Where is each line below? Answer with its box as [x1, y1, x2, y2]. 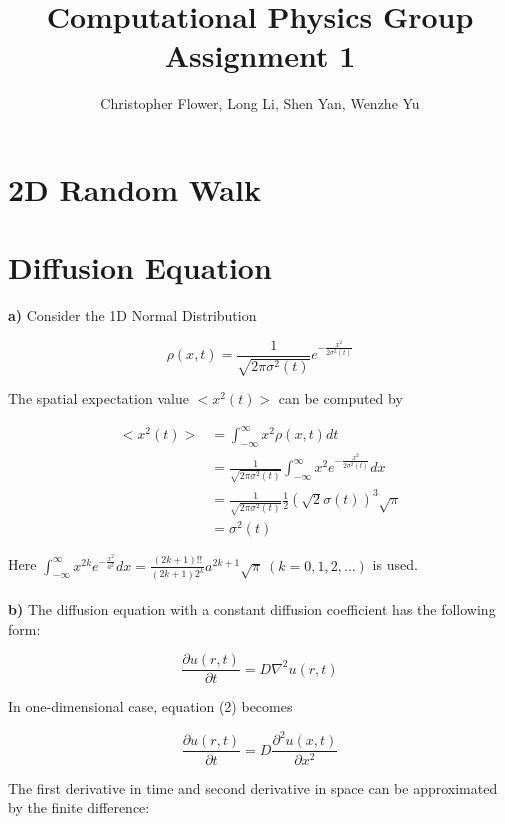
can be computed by [278, 388, 403, 409]
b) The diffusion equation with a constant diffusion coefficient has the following [8, 599, 496, 620]
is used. [372, 554, 418, 575]
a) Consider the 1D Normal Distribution [8, 305, 257, 326]
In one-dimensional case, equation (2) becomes [8, 696, 293, 717]
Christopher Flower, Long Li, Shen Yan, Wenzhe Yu [100, 93, 420, 114]
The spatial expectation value [8, 388, 189, 409]
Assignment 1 [164, 35, 356, 76]
